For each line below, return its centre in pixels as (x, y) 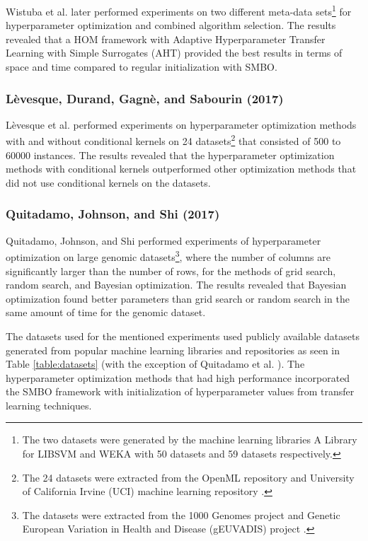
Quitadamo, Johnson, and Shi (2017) (113, 214)
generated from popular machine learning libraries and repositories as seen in (173, 350)
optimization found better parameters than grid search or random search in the (178, 298)
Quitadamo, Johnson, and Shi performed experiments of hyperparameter (163, 240)
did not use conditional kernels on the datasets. (108, 182)
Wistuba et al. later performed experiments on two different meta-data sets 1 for (179, 10)
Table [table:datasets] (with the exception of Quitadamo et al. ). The (155, 364)
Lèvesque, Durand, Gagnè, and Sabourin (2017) (145, 98)
